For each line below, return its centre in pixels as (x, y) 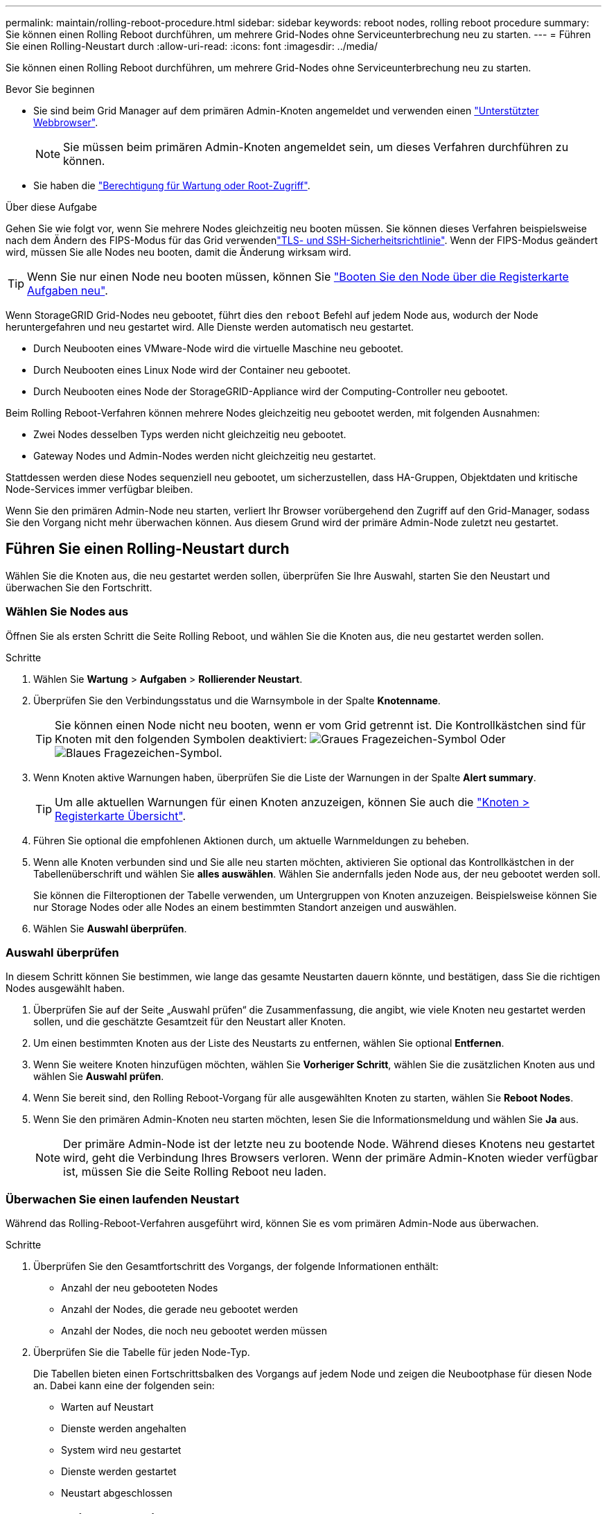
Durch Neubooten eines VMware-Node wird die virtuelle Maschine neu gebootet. (219, 348)
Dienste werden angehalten (124, 1429)
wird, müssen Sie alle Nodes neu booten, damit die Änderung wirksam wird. (178, 252)
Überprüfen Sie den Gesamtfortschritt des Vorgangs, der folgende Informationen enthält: (236, 1267)
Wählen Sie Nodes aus (67, 612)
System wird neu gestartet (121, 1450)
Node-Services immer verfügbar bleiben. (99, 489)
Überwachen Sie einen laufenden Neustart (123, 1199)
